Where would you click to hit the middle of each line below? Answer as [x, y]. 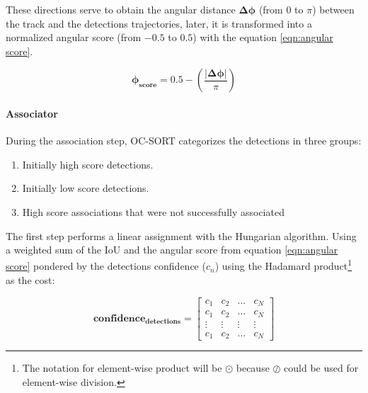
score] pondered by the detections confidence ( [106, 266]
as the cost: [30, 279]
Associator [32, 113]
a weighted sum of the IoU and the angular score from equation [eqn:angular [172, 250]
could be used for [321, 368]
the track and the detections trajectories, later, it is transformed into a [159, 23]
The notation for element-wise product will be [122, 368]
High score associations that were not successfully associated [153, 211]
